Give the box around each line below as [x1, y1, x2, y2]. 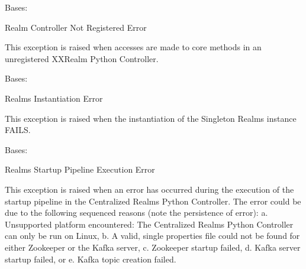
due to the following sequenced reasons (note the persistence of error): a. [5, 206, 268, 219]
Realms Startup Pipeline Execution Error [5, 163, 155, 176]
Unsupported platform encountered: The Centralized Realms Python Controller [5, 218, 294, 230]
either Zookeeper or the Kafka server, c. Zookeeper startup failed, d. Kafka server [5, 241, 301, 253]
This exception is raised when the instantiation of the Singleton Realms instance [5, 112, 297, 124]
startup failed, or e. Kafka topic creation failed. [5, 252, 176, 265]
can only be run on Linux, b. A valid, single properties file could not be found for [5, 229, 300, 242]
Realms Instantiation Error [5, 92, 103, 104]
